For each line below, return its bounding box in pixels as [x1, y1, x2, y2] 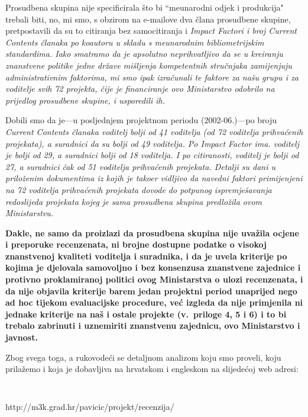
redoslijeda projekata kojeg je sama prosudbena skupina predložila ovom [5, 195, 262, 207]
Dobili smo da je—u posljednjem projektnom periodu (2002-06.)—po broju [5, 114, 277, 126]
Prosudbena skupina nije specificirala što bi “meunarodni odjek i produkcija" [5, 1, 284, 13]
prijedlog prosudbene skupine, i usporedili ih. [5, 94, 166, 106]
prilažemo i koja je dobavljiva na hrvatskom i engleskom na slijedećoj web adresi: [5, 363, 299, 375]
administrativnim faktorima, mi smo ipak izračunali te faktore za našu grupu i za [5, 70, 299, 83]
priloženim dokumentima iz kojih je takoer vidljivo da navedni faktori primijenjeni [5, 172, 303, 184]
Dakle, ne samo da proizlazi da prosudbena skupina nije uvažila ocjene [5, 226, 299, 239]
